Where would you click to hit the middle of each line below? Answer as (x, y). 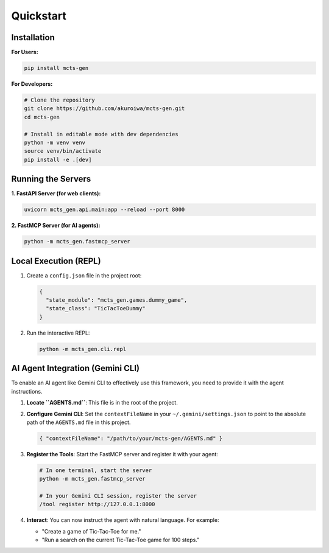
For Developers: (32, 84)
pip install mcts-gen (56, 68)
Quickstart (39, 16)
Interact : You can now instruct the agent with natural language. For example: (123, 520)
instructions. (27, 391)
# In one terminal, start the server (96, 470)
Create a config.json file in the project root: (84, 275)
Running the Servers (51, 179)
